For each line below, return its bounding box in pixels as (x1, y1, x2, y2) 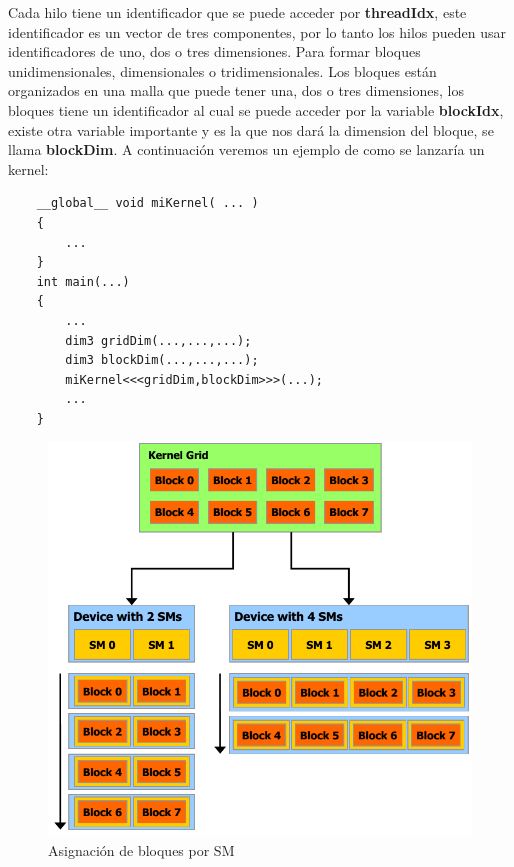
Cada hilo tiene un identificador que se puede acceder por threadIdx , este (8, 2, 467, 22)
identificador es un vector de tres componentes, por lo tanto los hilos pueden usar (8, 21, 507, 42)
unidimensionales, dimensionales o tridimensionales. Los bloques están (8, 60, 437, 81)
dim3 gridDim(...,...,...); (65, 333, 252, 348)
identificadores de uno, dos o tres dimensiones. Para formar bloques (8, 41, 421, 62)
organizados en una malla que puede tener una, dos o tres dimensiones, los (8, 80, 464, 101)
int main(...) (36, 274, 130, 289)
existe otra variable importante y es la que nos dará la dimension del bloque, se (8, 119, 494, 140)
